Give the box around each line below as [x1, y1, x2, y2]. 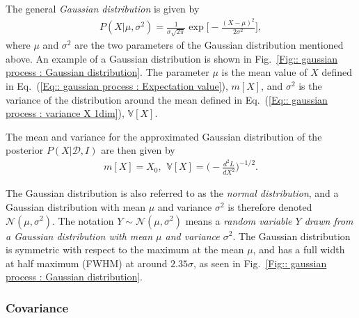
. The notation [51, 213, 114, 228]
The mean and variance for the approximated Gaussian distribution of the [6, 129, 322, 143]
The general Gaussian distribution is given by [6, 1, 200, 15]
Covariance [6, 299, 69, 316]
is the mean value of [221, 65, 308, 79]
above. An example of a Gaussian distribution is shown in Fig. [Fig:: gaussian [6, 51, 338, 65]
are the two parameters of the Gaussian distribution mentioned [74, 38, 344, 52]
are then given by [101, 143, 175, 157]
